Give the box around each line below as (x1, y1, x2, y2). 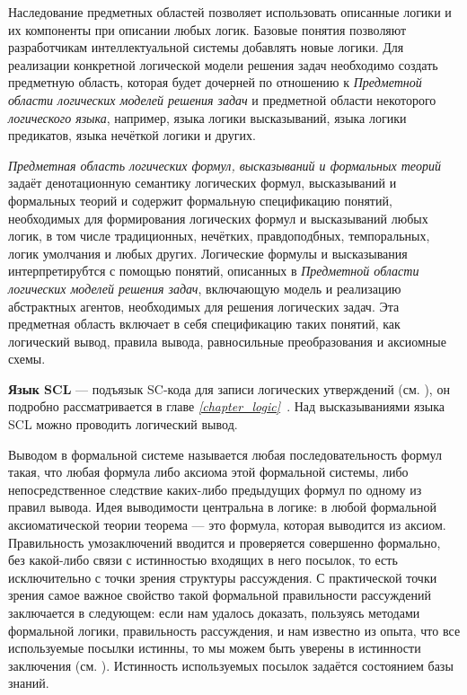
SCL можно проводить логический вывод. (8, 415, 238, 434)
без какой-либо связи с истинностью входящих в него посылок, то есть (8, 550, 398, 569)
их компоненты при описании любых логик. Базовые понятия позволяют (8, 20, 407, 39)
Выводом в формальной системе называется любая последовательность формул (8, 444, 442, 463)
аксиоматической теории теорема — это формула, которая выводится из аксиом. (8, 515, 446, 534)
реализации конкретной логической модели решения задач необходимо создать (8, 55, 438, 74)
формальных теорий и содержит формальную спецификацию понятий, (8, 190, 392, 209)
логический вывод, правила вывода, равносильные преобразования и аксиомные (8, 331, 446, 350)
